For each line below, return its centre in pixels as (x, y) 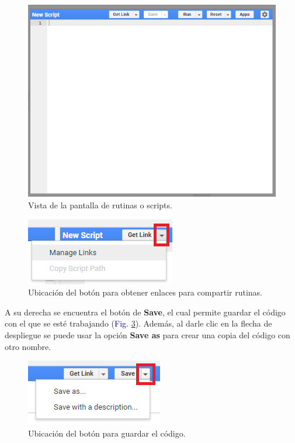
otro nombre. (28, 346)
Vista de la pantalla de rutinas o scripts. (100, 205)
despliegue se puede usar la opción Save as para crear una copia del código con (147, 334)
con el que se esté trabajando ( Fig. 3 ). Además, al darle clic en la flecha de (138, 323)
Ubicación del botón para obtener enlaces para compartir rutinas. (145, 292)
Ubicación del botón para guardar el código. (107, 433)
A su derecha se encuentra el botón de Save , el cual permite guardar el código (145, 312)
